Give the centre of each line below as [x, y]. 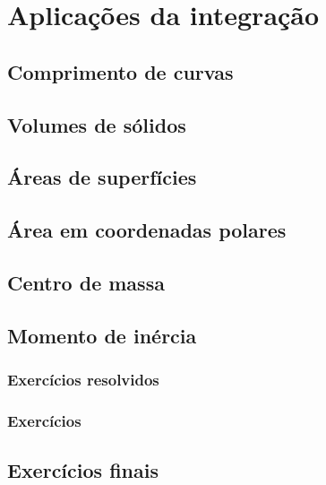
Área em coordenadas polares [147, 230]
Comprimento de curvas [120, 71]
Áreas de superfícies [102, 177]
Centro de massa [86, 282]
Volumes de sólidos [97, 124]
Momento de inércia [102, 335]
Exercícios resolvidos [83, 379]
